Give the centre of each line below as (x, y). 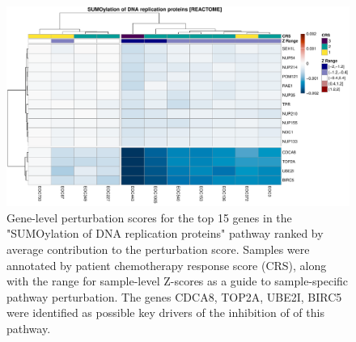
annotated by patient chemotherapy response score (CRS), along (167, 265)
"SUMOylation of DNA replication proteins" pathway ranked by (165, 233)
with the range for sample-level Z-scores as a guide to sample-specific (178, 281)
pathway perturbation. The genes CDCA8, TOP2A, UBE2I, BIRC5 (174, 296)
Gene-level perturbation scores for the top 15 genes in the (149, 217)
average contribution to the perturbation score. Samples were (158, 249)
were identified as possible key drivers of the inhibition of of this (165, 312)
